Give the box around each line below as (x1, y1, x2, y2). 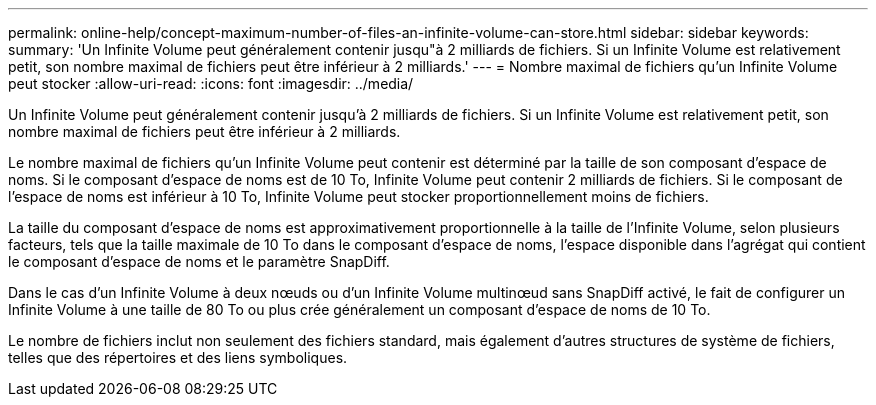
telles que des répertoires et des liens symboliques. (8, 349, 348, 366)
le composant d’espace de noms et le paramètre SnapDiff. (8, 253, 390, 270)
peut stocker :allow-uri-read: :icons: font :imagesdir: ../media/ (8, 75, 414, 92)
